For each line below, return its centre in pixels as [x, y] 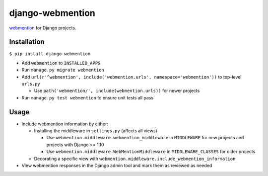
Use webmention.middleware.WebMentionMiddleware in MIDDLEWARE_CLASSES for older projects [151, 152]
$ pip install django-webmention [50, 54]
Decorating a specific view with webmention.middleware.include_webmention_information [135, 159]
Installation [27, 42]
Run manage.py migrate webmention [63, 70]
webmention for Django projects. [43, 28]
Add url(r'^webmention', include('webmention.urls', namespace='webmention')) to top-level [132, 77]
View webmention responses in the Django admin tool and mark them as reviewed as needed [117, 166]
